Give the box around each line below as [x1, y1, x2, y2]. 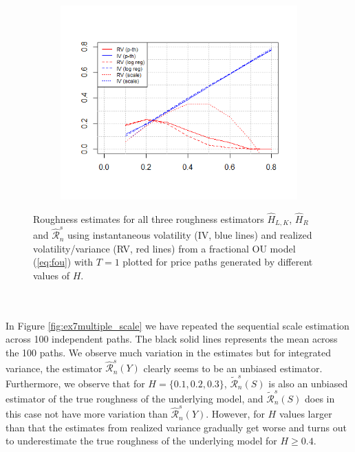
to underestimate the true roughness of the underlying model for [6, 433, 277, 448]
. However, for [206, 407, 265, 421]
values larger [279, 407, 332, 421]
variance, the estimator [6, 360, 103, 375]
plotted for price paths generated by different [122, 255, 313, 269]
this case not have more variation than [6, 407, 168, 421]
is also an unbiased [268, 376, 348, 390]
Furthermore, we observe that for [6, 376, 145, 390]
